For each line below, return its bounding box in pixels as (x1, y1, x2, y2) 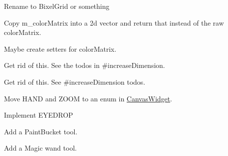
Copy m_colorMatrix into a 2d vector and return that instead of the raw (4, 17, 224, 28)
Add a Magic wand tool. (4, 143, 77, 153)
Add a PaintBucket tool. (4, 126, 78, 136)
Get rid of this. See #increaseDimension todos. (4, 76, 145, 87)
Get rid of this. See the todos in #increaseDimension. (4, 60, 165, 70)
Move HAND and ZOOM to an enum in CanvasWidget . (4, 93, 172, 103)
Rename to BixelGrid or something (4, 1, 110, 11)
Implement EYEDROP (4, 110, 73, 120)
